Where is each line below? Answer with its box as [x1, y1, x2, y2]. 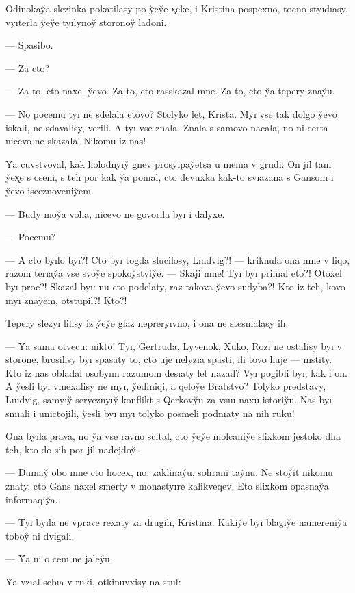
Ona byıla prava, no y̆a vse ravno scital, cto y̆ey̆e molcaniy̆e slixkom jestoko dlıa [5, 429, 341, 443]
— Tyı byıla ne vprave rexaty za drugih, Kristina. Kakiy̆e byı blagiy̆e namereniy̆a [5, 515, 347, 529]
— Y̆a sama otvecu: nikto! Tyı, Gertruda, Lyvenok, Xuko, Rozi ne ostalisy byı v [5, 338, 342, 353]
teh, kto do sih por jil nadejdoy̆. [5, 442, 139, 456]
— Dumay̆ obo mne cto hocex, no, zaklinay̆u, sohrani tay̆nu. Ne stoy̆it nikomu [5, 465, 333, 479]
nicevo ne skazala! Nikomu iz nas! [5, 134, 146, 148]
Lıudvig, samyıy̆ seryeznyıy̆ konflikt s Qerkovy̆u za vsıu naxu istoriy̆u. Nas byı [5, 392, 332, 407]
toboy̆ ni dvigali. [5, 528, 75, 542]
